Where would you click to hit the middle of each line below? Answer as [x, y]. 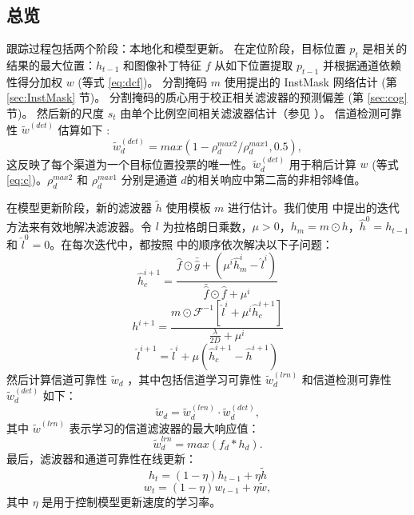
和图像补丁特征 [163, 65]
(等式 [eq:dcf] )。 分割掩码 [143, 81]
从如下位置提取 [254, 65]
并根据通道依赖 [362, 65]
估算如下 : [84, 129]
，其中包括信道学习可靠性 [195, 379]
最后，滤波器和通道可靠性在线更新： [102, 458]
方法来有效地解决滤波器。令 [79, 226]
